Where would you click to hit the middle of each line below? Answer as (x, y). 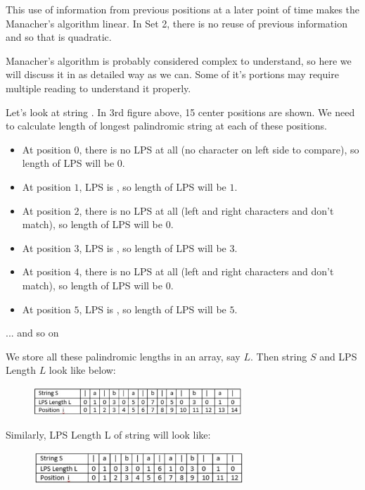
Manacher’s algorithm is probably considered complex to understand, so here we (179, 60)
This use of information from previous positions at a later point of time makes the (183, 9)
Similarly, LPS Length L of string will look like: (108, 435)
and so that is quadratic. (59, 37)
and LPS (338, 356)
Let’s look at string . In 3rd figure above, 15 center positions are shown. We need (180, 112)
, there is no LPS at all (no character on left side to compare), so (219, 149)
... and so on (32, 333)
